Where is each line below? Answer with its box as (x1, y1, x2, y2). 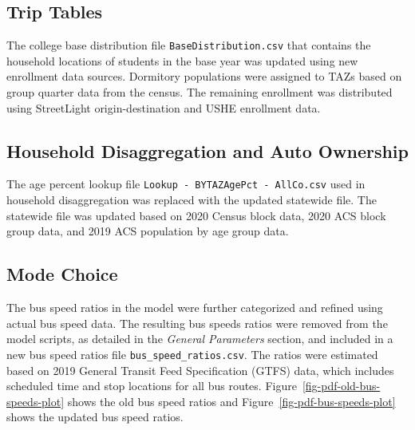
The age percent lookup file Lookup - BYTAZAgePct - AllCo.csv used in (6, 176, 366, 192)
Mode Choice (6, 262, 118, 286)
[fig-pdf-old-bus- (302, 377, 381, 394)
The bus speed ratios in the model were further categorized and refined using (6, 299, 383, 316)
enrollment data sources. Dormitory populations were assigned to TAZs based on (6, 68, 402, 85)
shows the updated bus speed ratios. (6, 408, 184, 425)
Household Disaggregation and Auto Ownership (6, 138, 409, 163)
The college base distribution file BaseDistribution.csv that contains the (6, 37, 371, 53)
